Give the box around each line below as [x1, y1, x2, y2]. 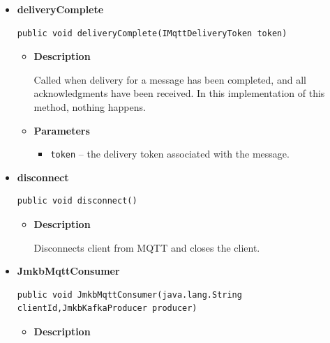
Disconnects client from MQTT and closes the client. [33, 240, 260, 254]
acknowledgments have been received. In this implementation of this [33, 86, 325, 100]
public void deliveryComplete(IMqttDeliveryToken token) [17, 28, 287, 38]
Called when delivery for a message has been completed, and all [33, 72, 306, 86]
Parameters [33, 123, 90, 137]
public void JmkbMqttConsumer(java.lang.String [17, 289, 242, 300]
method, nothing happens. [33, 99, 146, 114]
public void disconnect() [17, 196, 137, 206]
